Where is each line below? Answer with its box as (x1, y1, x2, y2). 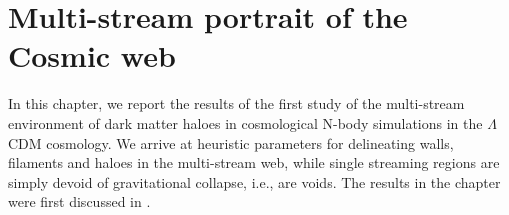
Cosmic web (8, 35, 176, 76)
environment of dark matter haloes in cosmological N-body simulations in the (8, 112, 483, 133)
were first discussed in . (8, 191, 151, 212)
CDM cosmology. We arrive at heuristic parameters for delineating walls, (8, 132, 454, 153)
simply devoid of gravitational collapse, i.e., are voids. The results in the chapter (8, 171, 501, 192)
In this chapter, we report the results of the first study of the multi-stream (8, 93, 465, 114)
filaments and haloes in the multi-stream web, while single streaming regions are (8, 152, 500, 173)
